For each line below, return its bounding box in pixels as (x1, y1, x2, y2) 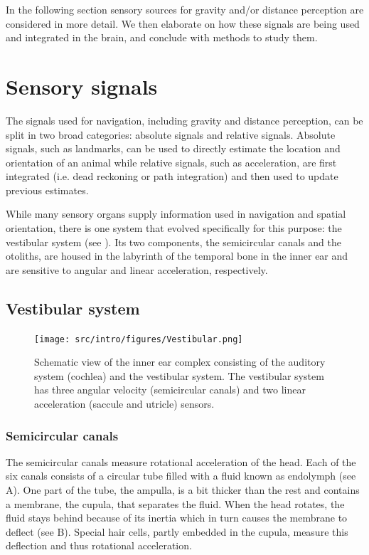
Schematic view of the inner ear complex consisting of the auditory (34, 354, 326, 369)
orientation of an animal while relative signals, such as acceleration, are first (6, 154, 337, 169)
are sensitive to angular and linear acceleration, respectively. (6, 262, 268, 277)
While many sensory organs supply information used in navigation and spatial (6, 206, 346, 221)
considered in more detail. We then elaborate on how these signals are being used (6, 16, 360, 31)
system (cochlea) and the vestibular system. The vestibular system (34, 368, 324, 383)
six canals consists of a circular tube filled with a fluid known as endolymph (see (6, 468, 356, 483)
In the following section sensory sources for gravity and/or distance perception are (6, 2, 364, 16)
